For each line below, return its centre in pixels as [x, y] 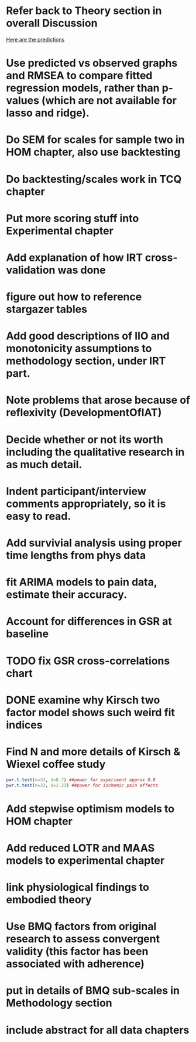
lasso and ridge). [48, 113]
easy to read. [39, 516]
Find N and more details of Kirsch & [93, 752]
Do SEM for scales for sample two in [95, 140]
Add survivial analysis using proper [94, 543]
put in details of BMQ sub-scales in [93, 991]
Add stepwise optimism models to [90, 808]
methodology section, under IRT [86, 361]
